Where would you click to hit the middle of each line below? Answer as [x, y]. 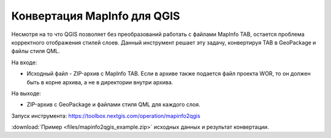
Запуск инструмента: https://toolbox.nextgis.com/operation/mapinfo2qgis [106, 115]
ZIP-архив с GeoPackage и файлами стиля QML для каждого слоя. [113, 104]
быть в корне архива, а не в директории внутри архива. [100, 82]
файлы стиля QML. [36, 51]
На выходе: [26, 93]
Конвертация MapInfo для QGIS [96, 16]
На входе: [24, 62]
